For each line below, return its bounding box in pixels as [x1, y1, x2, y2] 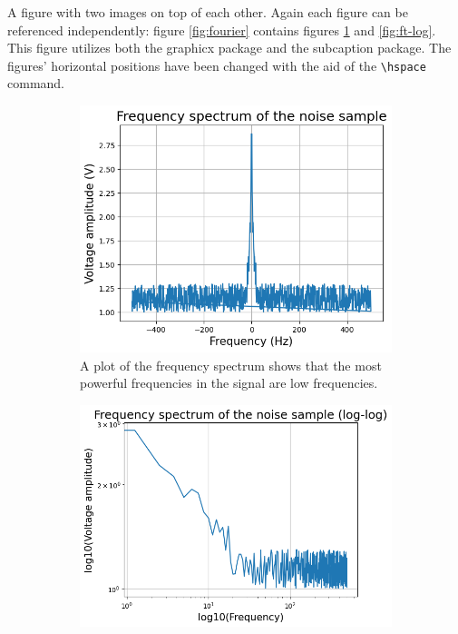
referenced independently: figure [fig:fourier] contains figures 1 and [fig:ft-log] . [7, 20, 436, 39]
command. [7, 74, 64, 93]
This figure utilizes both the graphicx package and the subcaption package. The [7, 38, 452, 57]
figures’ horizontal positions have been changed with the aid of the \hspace [7, 55, 426, 74]
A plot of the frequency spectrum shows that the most [80, 355, 382, 374]
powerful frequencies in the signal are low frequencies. [80, 373, 378, 392]
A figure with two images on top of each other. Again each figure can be [7, 3, 408, 21]
